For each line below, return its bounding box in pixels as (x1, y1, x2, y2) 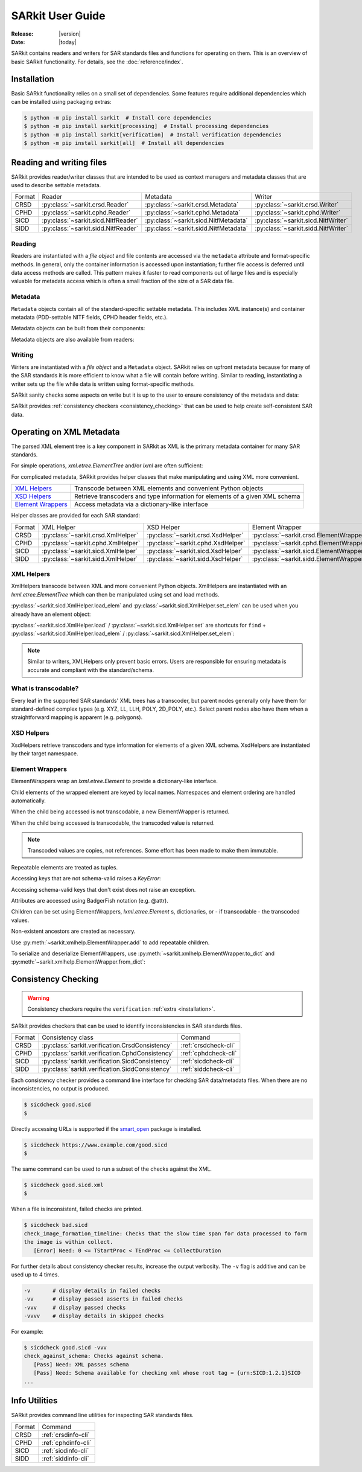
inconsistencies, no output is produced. (11, 1085, 110, 1092)
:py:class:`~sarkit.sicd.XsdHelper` (147, 546, 243, 555)
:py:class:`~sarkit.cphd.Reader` (42, 208, 131, 217)
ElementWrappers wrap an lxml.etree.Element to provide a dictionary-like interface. (11, 778, 218, 785)
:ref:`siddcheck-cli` (180, 1064, 235, 1073)
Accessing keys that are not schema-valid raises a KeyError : (11, 875, 161, 882)
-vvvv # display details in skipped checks (24, 1313, 164, 1319)
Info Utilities (11, 1395, 58, 1406)
